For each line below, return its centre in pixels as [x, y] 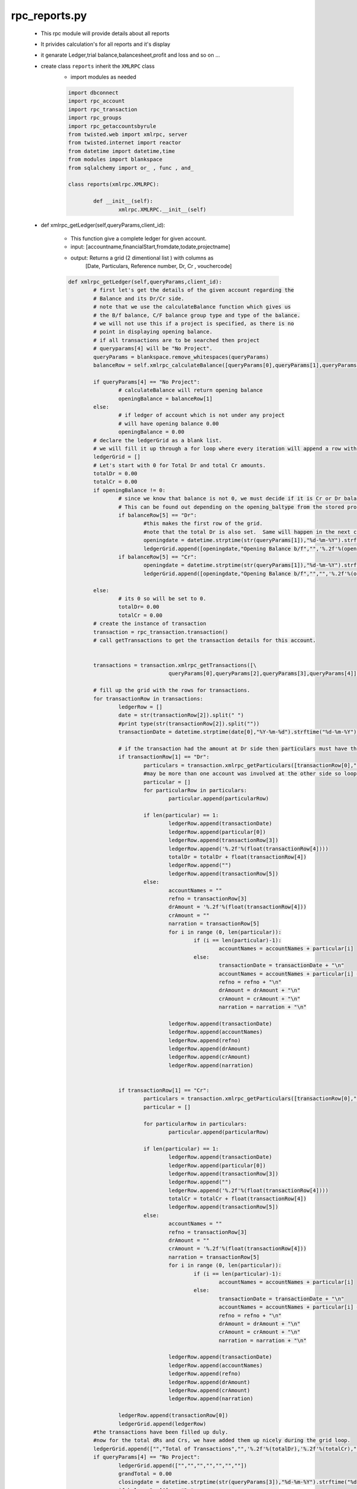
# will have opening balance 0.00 [169, 423]
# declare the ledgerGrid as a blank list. [158, 440]
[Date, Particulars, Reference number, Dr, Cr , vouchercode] [159, 266]
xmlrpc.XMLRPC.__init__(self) [162, 209]
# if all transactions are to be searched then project [176, 340]
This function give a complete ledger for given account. [138, 238]
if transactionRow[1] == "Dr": [164, 757]
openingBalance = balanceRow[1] [165, 398]
